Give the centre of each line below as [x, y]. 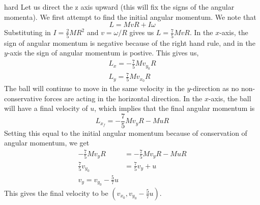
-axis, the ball [230, 98]
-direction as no [215, 88]
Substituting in [27, 32]
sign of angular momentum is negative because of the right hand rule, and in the [130, 42]
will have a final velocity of [46, 108]
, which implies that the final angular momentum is [175, 108]
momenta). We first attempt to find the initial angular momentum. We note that [130, 17]
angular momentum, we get [47, 143]
